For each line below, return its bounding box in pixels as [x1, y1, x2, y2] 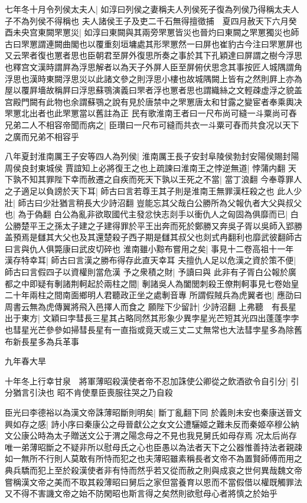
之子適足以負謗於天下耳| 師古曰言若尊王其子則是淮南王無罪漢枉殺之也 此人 [5, 184, 294, 197]
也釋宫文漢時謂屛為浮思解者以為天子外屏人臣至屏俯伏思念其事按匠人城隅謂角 [5, 60, 302, 73]
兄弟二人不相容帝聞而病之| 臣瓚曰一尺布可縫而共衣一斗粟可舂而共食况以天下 [5, 118, 299, 130]
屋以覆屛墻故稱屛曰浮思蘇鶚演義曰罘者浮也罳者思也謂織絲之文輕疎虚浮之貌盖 [5, 84, 302, 96]
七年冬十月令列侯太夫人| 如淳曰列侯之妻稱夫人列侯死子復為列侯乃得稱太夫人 [5, 3, 299, 15]
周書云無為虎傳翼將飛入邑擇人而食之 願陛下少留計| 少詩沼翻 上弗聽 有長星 [5, 300, 296, 312]
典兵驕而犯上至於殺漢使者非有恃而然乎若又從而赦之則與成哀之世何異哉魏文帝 [5, 463, 302, 476]
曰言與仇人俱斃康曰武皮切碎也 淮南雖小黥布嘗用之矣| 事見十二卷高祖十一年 [5, 242, 294, 254]
